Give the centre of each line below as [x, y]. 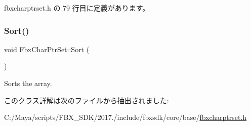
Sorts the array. [28, 83]
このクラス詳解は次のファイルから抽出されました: [87, 100]
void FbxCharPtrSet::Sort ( [47, 49]
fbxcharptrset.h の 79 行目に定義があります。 [77, 8]
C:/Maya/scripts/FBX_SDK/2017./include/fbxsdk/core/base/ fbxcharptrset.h [126, 117]
